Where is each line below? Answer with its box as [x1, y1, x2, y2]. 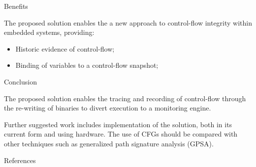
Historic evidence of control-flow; [15, 43, 115, 54]
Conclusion [4, 76, 37, 86]
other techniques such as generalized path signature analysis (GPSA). [4, 138, 214, 148]
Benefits [4, 1, 28, 11]
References [4, 155, 36, 165]
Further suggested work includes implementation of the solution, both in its [4, 119, 232, 129]
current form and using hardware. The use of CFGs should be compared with [4, 129, 238, 139]
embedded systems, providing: [4, 27, 95, 37]
